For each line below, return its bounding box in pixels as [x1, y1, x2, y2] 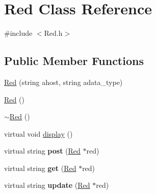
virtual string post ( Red [4, 145, 81, 156]
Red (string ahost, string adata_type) [4, 76, 123, 87]
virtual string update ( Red [4, 180, 90, 190]
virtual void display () [4, 128, 73, 139]
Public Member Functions [4, 53, 144, 69]
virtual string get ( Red [4, 162, 76, 173]
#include [4, 28, 33, 38]
